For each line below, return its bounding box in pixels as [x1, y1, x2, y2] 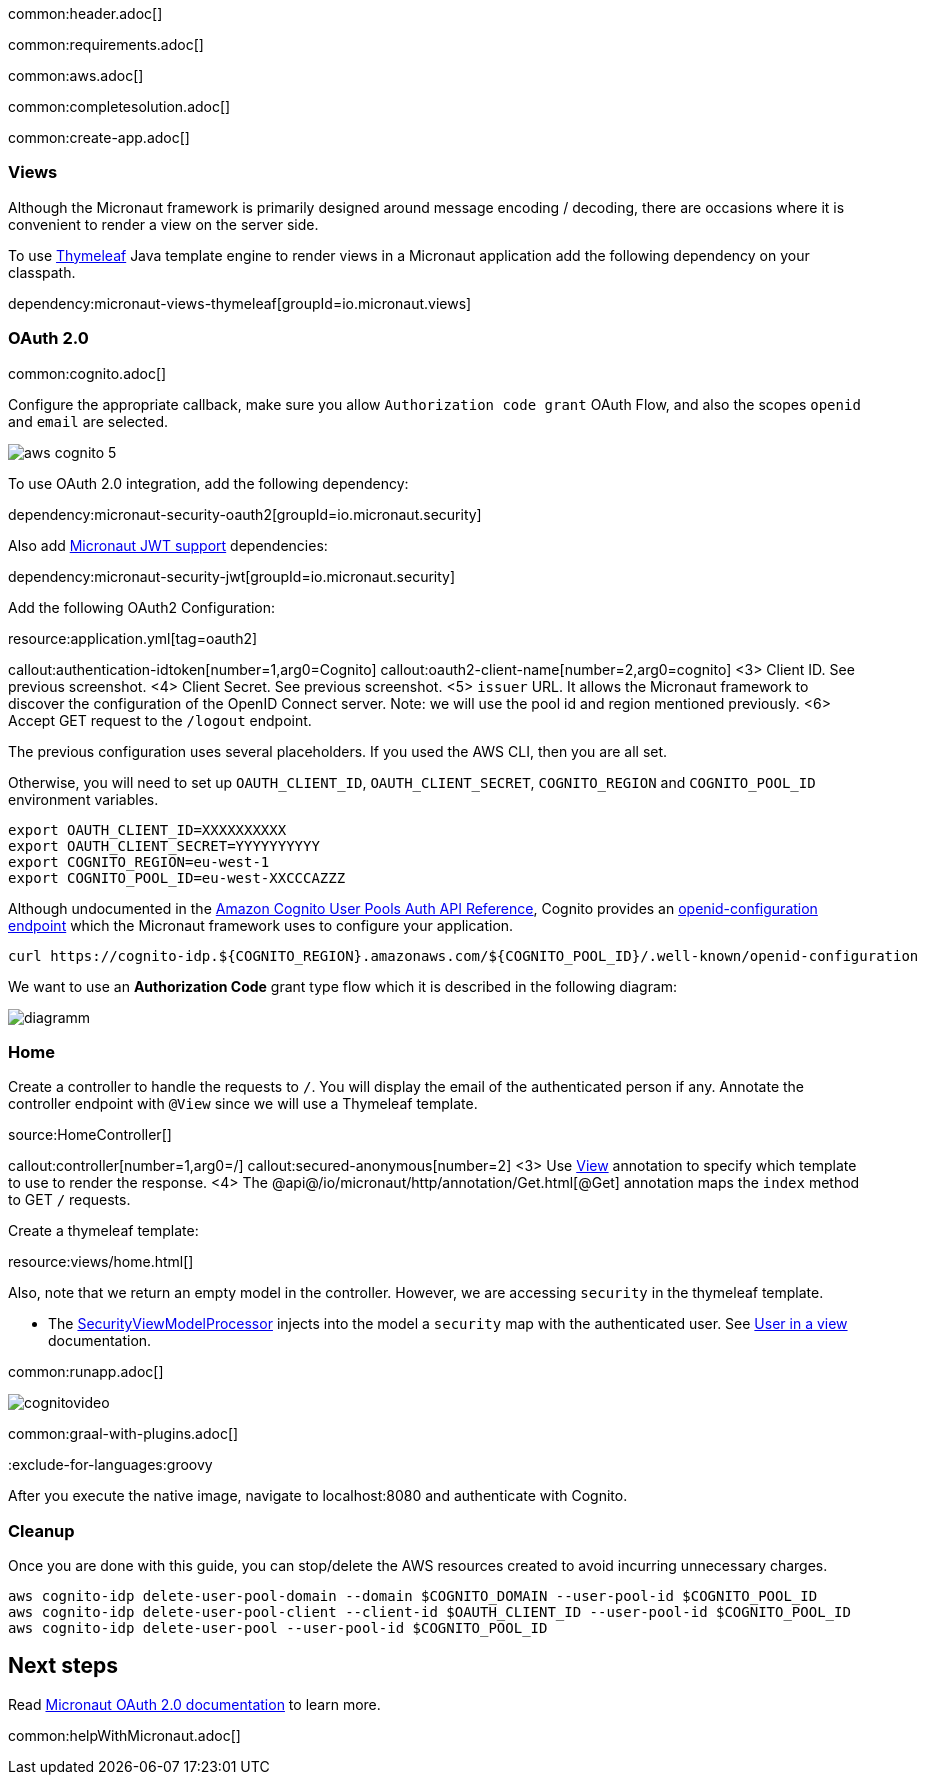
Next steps [8, 1653, 118, 1679]
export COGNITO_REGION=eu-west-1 [8, 853, 270, 870]
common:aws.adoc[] [8, 67, 144, 84]
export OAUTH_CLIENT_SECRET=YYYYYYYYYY [8, 837, 320, 854]
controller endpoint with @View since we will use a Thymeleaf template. [8, 1095, 478, 1113]
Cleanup [8, 1520, 75, 1541]
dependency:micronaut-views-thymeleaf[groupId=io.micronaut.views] [8, 294, 472, 312]
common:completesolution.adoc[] [8, 98, 231, 115]
